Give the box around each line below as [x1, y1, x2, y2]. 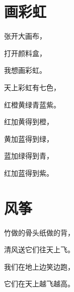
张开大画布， [4, 31, 46, 41]
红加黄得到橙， [4, 116, 53, 127]
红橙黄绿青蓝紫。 [4, 99, 60, 110]
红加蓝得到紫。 [4, 167, 53, 178]
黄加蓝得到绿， [4, 133, 53, 144]
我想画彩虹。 [4, 65, 46, 75]
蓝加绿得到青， [4, 150, 53, 161]
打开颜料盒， [4, 47, 46, 58]
